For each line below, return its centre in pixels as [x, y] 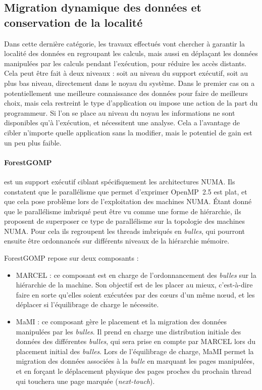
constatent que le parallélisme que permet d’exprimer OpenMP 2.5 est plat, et [126, 191]
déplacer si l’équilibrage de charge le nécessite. [87, 304]
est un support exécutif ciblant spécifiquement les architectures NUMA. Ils [120, 181]
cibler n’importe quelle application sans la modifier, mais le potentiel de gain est [128, 132]
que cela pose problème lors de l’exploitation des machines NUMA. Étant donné [128, 201]
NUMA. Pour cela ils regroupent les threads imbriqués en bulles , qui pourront [124, 231]
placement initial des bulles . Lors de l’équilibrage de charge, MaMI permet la [135, 351]
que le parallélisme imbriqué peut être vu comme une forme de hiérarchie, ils [123, 211]
